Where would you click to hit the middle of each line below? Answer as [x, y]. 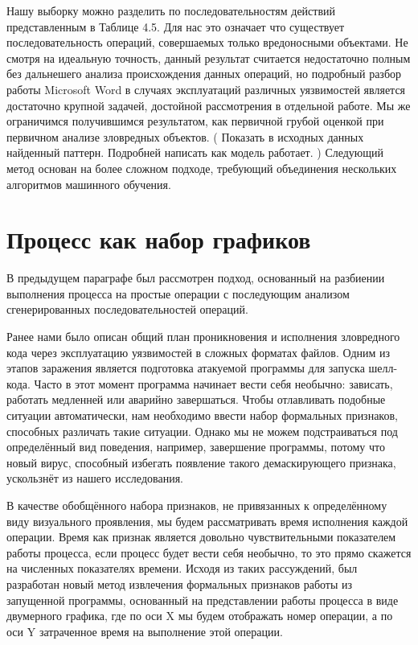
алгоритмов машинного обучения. [89, 184]
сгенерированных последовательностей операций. [127, 309]
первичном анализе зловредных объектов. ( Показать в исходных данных [185, 136]
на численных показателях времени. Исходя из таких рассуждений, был [182, 568]
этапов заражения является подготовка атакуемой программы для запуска [186, 368]
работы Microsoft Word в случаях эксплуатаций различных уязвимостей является [206, 89]
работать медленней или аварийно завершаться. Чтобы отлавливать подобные [196, 399]
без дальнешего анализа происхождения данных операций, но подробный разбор [204, 74]
